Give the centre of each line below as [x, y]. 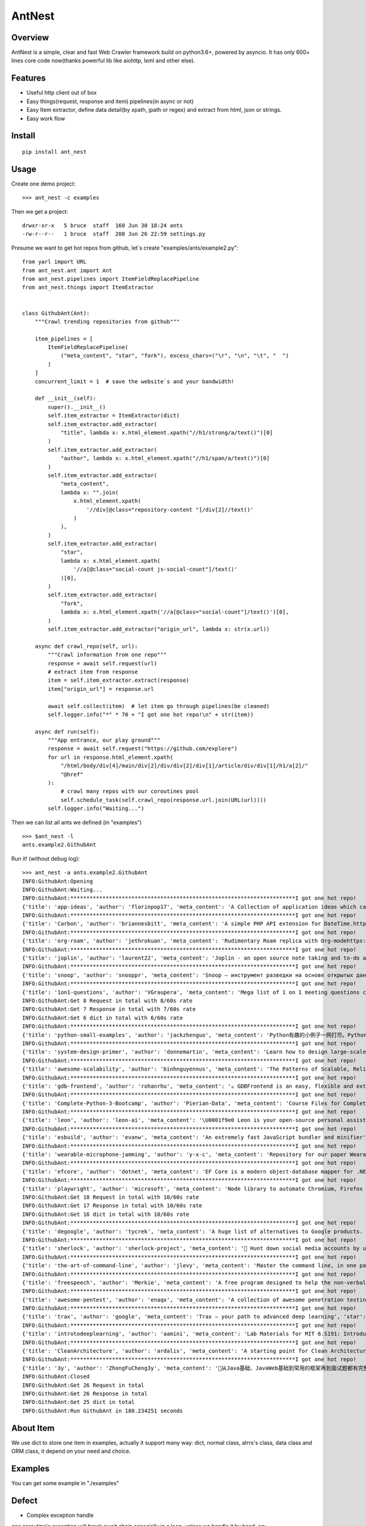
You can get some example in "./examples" [65, 1483]
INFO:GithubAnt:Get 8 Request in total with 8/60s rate [107, 1001]
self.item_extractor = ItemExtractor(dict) [114, 416]
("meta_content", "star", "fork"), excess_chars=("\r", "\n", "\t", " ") [175, 356]
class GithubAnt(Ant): [56, 313]
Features [28, 78]
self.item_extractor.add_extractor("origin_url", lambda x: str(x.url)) [159, 629]
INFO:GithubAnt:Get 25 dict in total [79, 1402]
